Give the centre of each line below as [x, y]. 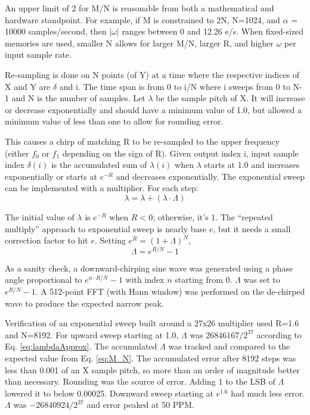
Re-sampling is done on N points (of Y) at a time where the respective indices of [152, 74]
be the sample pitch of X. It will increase [230, 98]
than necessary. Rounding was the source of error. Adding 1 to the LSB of [140, 381]
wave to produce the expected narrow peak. [84, 303]
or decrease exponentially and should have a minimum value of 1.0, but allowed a [154, 109]
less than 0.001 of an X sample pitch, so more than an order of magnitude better [152, 369]
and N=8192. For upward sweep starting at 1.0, [92, 334]
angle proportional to [44, 280]
